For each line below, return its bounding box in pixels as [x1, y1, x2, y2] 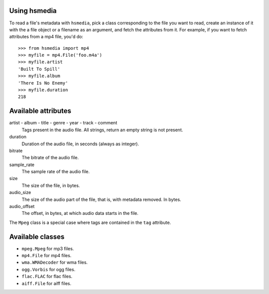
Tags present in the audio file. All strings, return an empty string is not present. [21, 127, 183, 133]
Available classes [9, 232, 65, 241]
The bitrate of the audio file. [21, 155, 79, 161]
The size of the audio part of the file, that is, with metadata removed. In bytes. [21, 196, 181, 202]
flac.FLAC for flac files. [21, 274, 73, 280]
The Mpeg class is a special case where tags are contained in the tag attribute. [9, 219, 171, 225]
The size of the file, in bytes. [21, 182, 80, 189]
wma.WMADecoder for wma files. [21, 259, 88, 266]
